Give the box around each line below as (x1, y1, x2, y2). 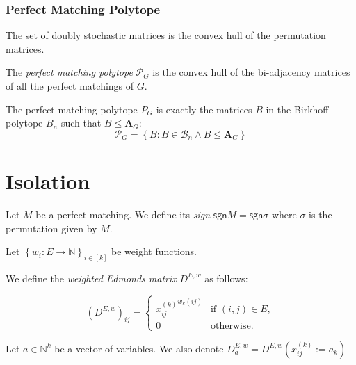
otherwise (210, 321, 251, 331)
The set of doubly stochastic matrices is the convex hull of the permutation (6, 28, 326, 42)
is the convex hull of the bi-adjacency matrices (152, 65, 350, 79)
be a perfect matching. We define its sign (35, 206, 211, 221)
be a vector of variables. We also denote (54, 341, 224, 355)
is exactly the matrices (156, 102, 252, 116)
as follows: (204, 270, 248, 285)
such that (60, 115, 102, 130)
